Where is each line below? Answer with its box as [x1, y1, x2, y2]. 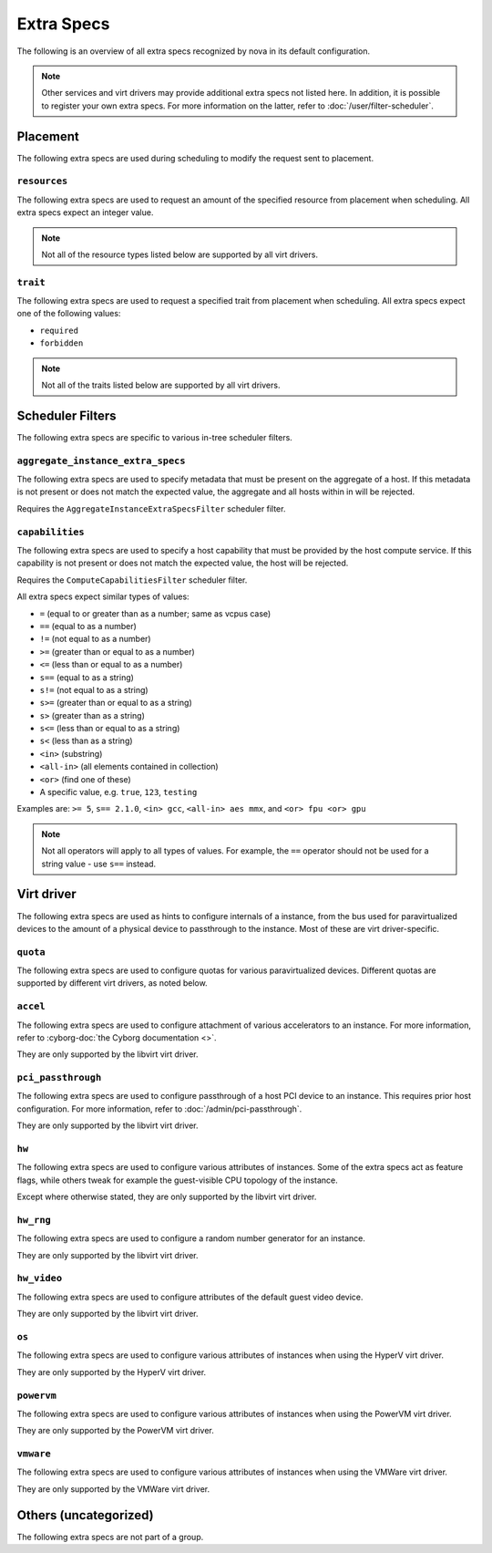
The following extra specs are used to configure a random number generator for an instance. [16, 1233, 366, 1244]
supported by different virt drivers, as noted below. [16, 978, 209, 989]
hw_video [16, 1272, 63, 1285]
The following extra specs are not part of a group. [16, 1531, 204, 1542]
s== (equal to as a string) [39, 671, 134, 683]
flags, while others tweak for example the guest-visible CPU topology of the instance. [16, 1175, 339, 1185]
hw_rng [16, 1214, 52, 1226]
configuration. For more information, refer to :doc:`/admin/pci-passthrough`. [16, 1103, 302, 1114]
